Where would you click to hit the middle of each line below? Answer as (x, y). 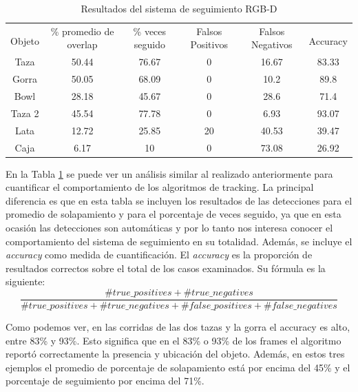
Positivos (209, 44)
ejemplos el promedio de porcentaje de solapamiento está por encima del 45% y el (178, 367)
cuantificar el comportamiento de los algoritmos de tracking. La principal (160, 187)
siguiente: (25, 281)
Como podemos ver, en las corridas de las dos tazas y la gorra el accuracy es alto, (178, 327)
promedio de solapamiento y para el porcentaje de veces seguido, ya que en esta (173, 214)
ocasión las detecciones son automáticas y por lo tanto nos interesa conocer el (169, 227)
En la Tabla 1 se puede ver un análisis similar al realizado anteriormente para (169, 173)
